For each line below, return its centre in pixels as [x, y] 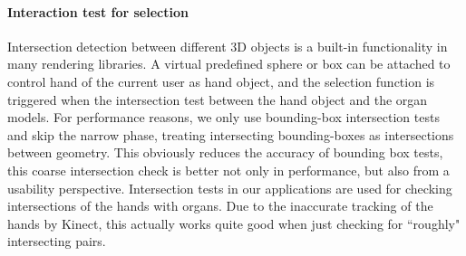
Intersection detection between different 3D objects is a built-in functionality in [228, 46]
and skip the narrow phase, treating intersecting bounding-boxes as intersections [231, 134]
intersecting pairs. [57, 241]
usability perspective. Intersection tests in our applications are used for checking [230, 188]
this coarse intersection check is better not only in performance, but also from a [228, 170]
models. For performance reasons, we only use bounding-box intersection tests [223, 117]
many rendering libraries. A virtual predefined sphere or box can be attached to [229, 64]
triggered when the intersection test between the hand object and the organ [218, 99]
